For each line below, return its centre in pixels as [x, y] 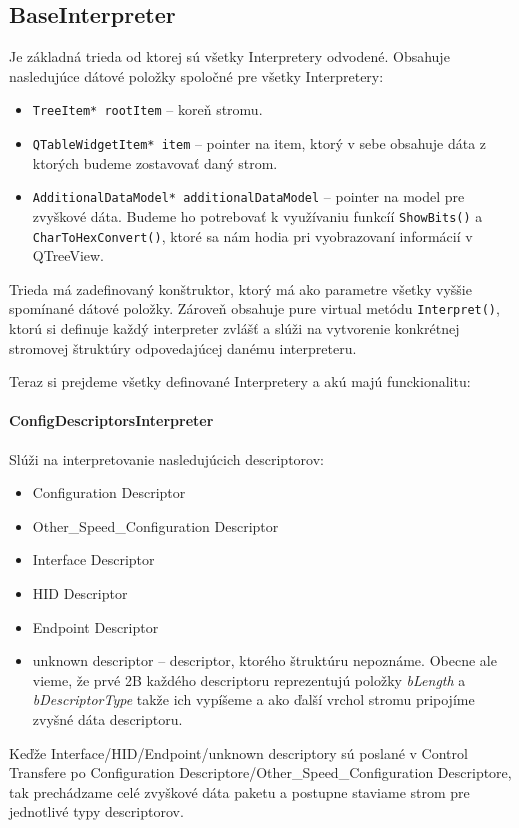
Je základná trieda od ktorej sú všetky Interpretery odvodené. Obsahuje [229, 56]
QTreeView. [68, 255]
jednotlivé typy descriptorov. [96, 811]
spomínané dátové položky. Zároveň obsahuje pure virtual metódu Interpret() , [254, 308]
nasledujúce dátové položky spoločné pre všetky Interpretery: [196, 75]
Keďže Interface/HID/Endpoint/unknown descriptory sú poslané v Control [238, 752]
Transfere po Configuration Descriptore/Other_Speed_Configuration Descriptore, [260, 772]
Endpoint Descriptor [95, 626]
